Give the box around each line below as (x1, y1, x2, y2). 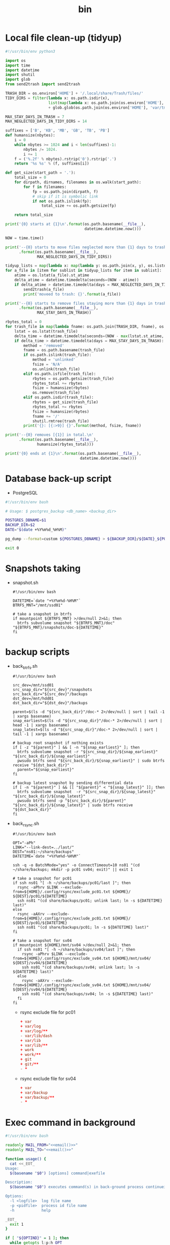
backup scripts (5, 646, 70, 658)
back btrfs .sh (12, 663, 38, 670)
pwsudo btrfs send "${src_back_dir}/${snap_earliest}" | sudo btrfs (17, 758, 165, 764)
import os (5, 58, 26, 63)
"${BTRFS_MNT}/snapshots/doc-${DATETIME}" (12, 625, 104, 630)
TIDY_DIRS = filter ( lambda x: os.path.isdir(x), (5, 95, 110, 101)
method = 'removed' (23, 343, 65, 348)
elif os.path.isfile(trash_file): (23, 371, 96, 376)
